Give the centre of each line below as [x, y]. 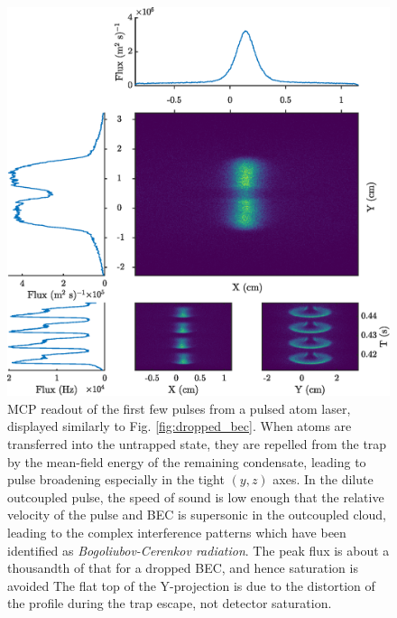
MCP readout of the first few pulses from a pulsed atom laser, [179, 408]
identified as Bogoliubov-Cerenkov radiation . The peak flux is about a [198, 550]
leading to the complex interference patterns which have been [177, 533]
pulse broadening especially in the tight [116, 479]
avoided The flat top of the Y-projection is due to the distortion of [191, 585]
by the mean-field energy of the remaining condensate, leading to [187, 461]
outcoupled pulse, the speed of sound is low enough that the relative [196, 496]
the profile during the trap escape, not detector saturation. [170, 603]
